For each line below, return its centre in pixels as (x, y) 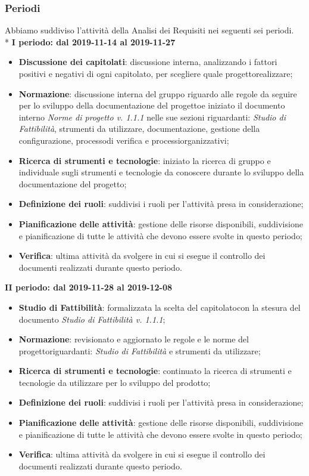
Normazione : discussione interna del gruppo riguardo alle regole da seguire (158, 93)
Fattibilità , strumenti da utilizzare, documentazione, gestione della (139, 129)
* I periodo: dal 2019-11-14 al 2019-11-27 (90, 41)
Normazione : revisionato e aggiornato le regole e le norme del (134, 339)
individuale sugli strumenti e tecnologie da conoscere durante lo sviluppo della (161, 172)
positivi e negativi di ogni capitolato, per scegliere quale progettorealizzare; (156, 73)
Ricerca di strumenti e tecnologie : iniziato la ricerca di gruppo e (145, 160)
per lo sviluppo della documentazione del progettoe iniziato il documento (152, 105)
